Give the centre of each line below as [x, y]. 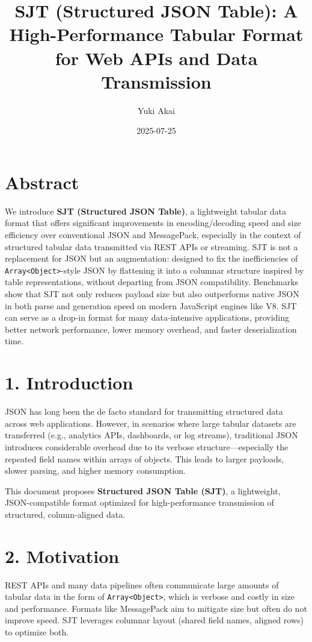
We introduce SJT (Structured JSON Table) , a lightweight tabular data [146, 211]
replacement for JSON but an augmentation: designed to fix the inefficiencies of [151, 258]
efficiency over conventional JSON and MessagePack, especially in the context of [153, 234]
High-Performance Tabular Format [156, 34]
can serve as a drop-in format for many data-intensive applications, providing [147, 317]
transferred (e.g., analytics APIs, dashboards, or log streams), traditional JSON [151, 435]
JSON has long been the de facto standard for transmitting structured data [144, 411]
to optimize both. [37, 632]
